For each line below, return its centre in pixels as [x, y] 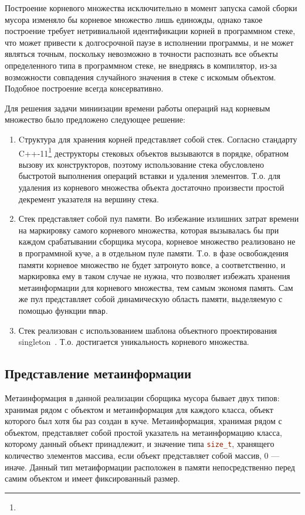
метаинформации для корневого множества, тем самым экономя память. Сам [156, 287]
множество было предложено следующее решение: [95, 119]
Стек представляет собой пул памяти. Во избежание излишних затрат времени [159, 218]
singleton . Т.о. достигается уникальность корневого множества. [134, 342]
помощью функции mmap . [63, 310]
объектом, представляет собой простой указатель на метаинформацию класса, [143, 432]
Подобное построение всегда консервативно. [84, 88]
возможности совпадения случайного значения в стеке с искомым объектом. [140, 77]
